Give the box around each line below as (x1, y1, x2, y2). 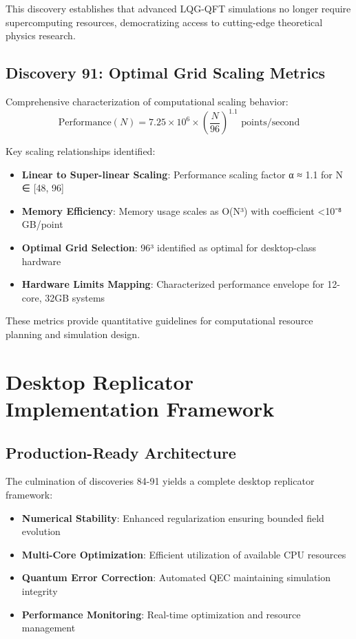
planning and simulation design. (6, 327, 140, 342)
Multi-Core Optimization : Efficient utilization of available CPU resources (21, 547, 346, 561)
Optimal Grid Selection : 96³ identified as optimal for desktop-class (21, 240, 316, 255)
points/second (241, 118, 300, 128)
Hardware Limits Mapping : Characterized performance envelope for (21, 277, 324, 291)
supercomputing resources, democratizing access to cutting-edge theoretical (6, 14, 323, 29)
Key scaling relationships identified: (6, 144, 156, 158)
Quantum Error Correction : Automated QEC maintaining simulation (21, 570, 331, 585)
